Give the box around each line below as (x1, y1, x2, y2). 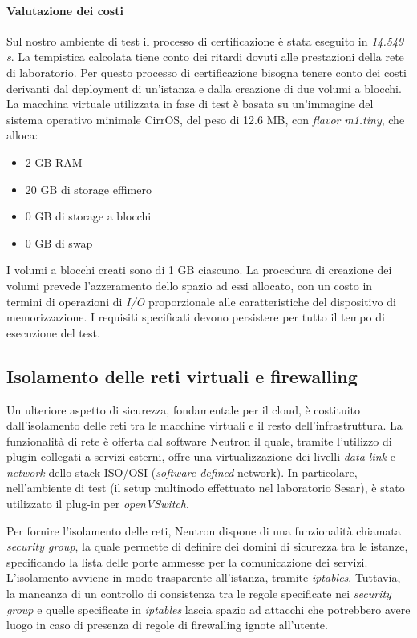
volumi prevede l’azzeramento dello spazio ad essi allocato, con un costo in (6, 277, 373, 293)
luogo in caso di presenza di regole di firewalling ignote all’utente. (6, 616, 328, 633)
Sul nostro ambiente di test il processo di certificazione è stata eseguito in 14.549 (6, 32, 404, 49)
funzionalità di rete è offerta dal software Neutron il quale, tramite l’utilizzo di (6, 432, 392, 449)
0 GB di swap (25, 234, 93, 251)
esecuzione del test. (6, 324, 100, 341)
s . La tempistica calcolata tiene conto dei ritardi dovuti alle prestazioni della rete (6, 48, 404, 65)
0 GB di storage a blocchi (25, 208, 152, 224)
